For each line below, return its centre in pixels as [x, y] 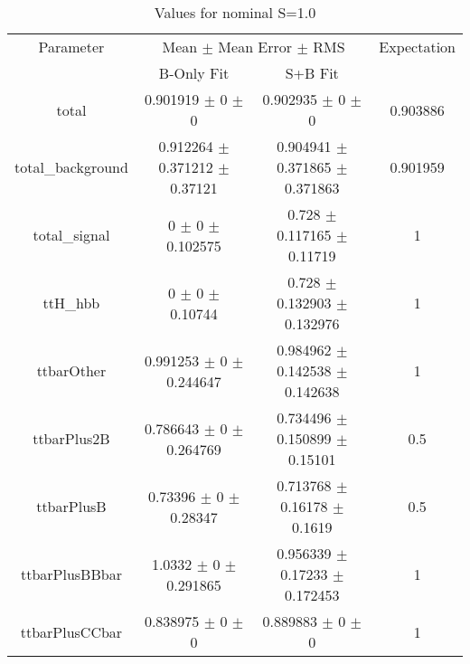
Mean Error [255, 47]
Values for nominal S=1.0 [235, 12]
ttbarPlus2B [71, 438]
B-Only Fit [194, 73]
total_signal [71, 235]
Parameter [71, 47]
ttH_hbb [71, 303]
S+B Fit [312, 73]
